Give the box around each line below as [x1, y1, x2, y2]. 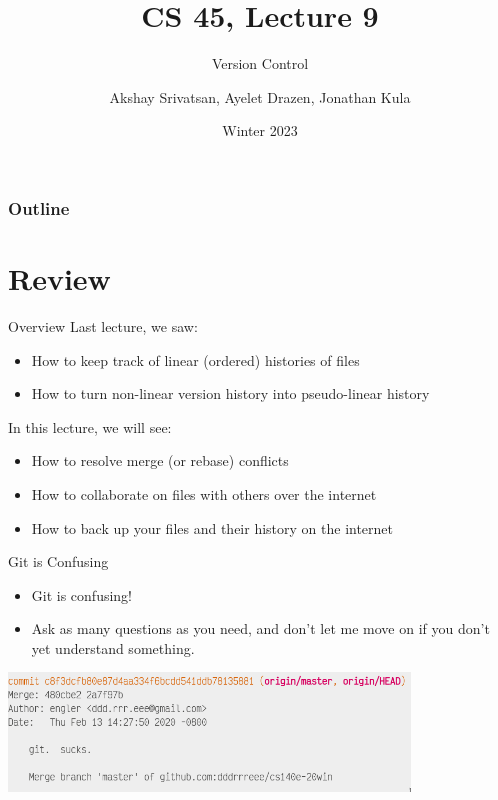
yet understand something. [31, 637, 195, 658]
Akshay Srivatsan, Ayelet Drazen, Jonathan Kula [109, 86, 411, 107]
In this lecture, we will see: [8, 416, 172, 437]
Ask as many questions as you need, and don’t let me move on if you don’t [31, 618, 490, 639]
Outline [8, 195, 70, 220]
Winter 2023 [222, 120, 298, 141]
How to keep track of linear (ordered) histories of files [31, 349, 360, 370]
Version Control [211, 53, 309, 74]
